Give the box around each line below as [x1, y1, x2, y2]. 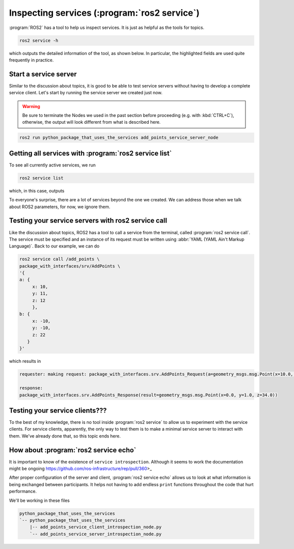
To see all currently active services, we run [9, 162, 96, 168]
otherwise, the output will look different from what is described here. [22, 119, 161, 125]
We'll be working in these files [9, 497, 70, 503]
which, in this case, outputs [9, 188, 65, 193]
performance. [9, 489, 37, 494]
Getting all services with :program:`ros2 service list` [9, 149, 172, 157]
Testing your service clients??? [9, 406, 107, 414]
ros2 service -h [19, 37, 59, 43]
